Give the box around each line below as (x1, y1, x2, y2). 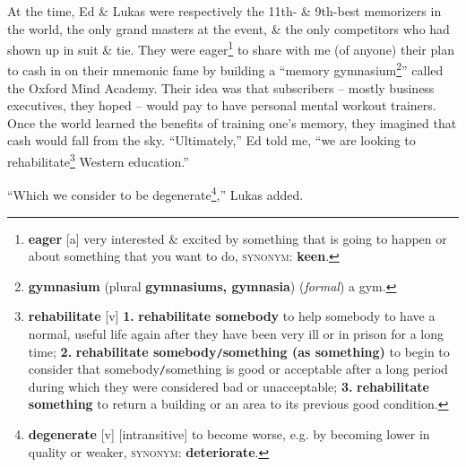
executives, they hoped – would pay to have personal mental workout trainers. (7, 96, 436, 115)
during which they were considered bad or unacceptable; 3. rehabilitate (28, 376, 429, 395)
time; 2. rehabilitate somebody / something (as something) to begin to (28, 342, 450, 360)
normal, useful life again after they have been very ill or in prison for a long (28, 324, 444, 342)
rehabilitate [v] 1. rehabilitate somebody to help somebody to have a (28, 307, 436, 325)
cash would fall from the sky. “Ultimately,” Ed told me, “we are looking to (7, 131, 416, 150)
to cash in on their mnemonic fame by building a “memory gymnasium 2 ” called (7, 58, 444, 80)
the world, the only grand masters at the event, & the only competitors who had (7, 19, 450, 38)
